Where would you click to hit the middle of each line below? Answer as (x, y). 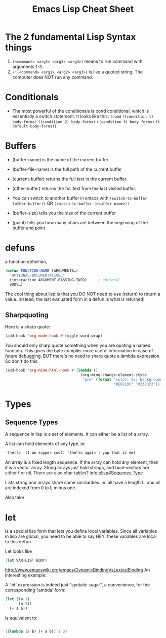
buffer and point (29, 228)
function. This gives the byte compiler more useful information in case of (79, 350)
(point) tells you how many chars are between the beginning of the (80, 222)
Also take (15, 498)
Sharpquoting (27, 315)
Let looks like (19, 551)
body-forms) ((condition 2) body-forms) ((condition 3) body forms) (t (86, 122)
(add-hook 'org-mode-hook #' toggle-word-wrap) (54, 336)
